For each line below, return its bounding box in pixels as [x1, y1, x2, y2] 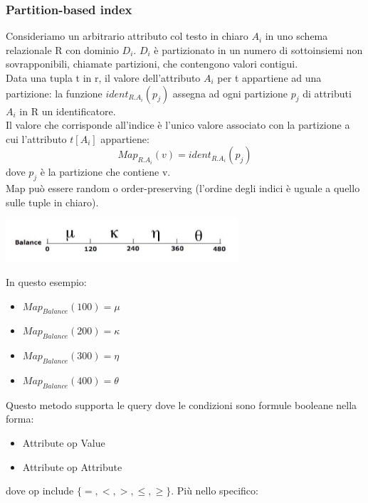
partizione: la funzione [6, 85, 102, 100]
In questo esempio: [6, 274, 87, 289]
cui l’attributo [6, 131, 67, 146]
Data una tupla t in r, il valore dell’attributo [6, 70, 201, 85]
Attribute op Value [22, 435, 105, 450]
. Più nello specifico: [171, 483, 258, 498]
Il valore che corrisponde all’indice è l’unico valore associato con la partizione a [6, 117, 350, 132]
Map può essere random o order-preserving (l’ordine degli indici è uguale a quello [6, 181, 360, 196]
